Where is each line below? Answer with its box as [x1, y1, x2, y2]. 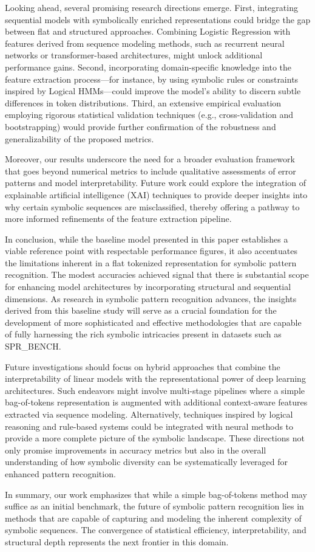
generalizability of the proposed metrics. [5, 132, 154, 145]
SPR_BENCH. [5, 340, 61, 353]
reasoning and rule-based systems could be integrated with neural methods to [5, 419, 294, 432]
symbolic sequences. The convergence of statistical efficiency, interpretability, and [5, 523, 307, 536]
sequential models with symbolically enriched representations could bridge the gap [5, 13, 311, 26]
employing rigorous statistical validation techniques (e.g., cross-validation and [5, 108, 294, 121]
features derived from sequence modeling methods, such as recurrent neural [5, 36, 285, 49]
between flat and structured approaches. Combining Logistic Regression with [5, 25, 291, 38]
